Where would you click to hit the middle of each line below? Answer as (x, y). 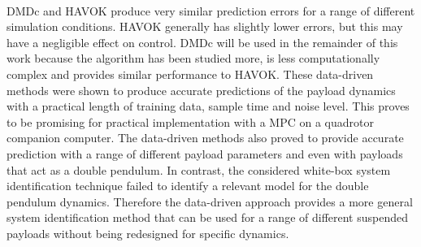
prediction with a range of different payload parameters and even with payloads (205, 153)
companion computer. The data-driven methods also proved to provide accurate (205, 138)
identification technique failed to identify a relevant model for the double (188, 186)
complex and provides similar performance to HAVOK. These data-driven (190, 74)
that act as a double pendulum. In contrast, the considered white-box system (199, 169)
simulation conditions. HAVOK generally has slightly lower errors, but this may (205, 26)
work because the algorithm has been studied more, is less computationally (193, 58)
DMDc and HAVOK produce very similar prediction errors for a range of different (211, 10)
